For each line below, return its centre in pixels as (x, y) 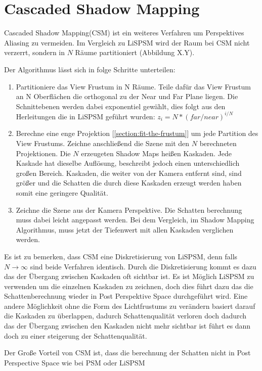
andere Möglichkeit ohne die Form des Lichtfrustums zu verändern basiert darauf (130, 306)
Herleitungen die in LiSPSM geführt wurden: (85, 116)
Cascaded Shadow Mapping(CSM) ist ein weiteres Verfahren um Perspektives (124, 33)
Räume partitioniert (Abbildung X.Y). (135, 52)
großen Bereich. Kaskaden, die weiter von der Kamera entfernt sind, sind (129, 173)
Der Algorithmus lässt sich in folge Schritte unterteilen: (90, 69)
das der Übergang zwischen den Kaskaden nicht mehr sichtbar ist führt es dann (127, 326)
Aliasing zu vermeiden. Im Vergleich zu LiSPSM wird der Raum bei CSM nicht (127, 42)
